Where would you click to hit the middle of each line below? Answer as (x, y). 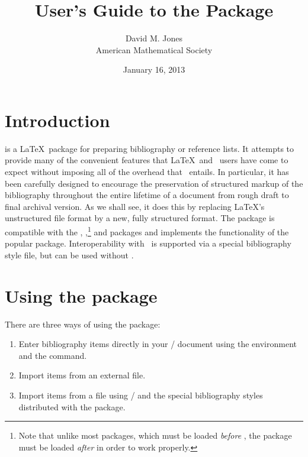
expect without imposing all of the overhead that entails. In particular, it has (147, 172)
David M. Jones (154, 38)
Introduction (57, 120)
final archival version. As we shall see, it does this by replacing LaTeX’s (135, 206)
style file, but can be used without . (69, 255)
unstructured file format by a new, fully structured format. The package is (140, 218)
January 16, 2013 (154, 69)
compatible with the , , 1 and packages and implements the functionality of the (147, 231)
